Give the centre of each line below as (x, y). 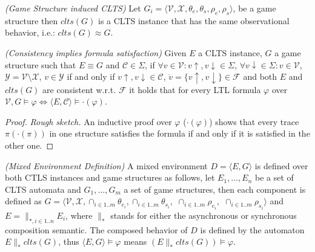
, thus (69, 241)
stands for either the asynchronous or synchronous (204, 215)
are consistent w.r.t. (79, 89)
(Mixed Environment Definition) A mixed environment (106, 165)
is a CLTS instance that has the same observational (194, 20)
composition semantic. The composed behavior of (96, 229)
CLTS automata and (43, 189)
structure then (31, 20)
